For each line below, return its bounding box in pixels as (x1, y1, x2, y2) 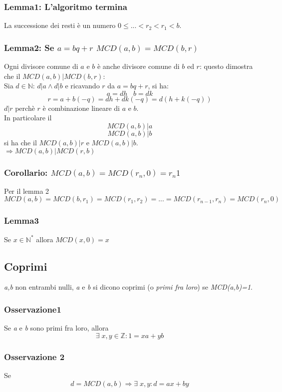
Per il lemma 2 (4, 185, 49, 196)
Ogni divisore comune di (4, 61, 78, 71)
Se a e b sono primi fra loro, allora (4, 323, 109, 333)
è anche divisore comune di (97, 61, 180, 71)
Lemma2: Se (4, 41, 54, 53)
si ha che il (4, 137, 37, 147)
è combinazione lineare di (42, 102, 120, 113)
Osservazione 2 (4, 350, 65, 363)
